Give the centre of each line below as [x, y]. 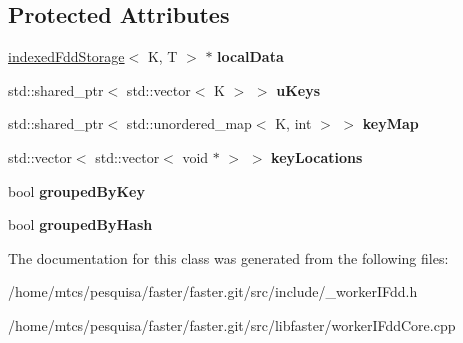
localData [250, 56]
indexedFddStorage [66, 56]
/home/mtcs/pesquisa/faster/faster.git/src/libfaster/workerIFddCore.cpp [232, 324]
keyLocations [317, 156]
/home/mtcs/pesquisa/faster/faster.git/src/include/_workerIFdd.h [213, 291]
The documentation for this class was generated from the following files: [228, 257]
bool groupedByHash [80, 224]
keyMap [390, 123]
